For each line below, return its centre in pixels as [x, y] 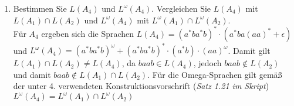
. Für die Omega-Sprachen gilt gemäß [215, 74]
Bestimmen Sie [40, 8]
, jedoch [207, 63]
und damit [32, 74]
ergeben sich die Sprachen [88, 33]
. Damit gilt [249, 50]
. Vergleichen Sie [181, 8]
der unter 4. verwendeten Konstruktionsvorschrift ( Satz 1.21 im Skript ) [141, 86]
